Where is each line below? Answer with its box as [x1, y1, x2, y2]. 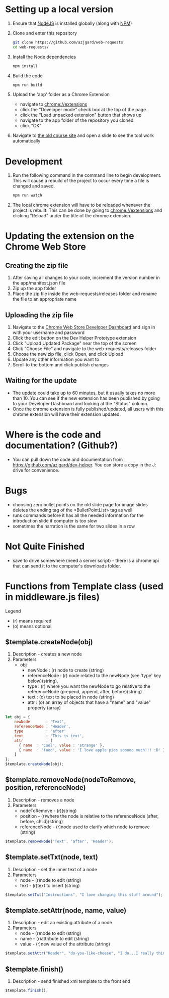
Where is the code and [5, 429, 102, 441]
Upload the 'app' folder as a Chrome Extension [12, 91, 110, 98]
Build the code [12, 72, 43, 79]
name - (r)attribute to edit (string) [20, 936, 90, 942]
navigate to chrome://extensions [20, 101, 88, 107]
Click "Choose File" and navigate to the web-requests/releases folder [12, 346, 157, 352]
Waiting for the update [5, 376, 77, 385]
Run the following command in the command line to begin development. [12, 172, 162, 178]
